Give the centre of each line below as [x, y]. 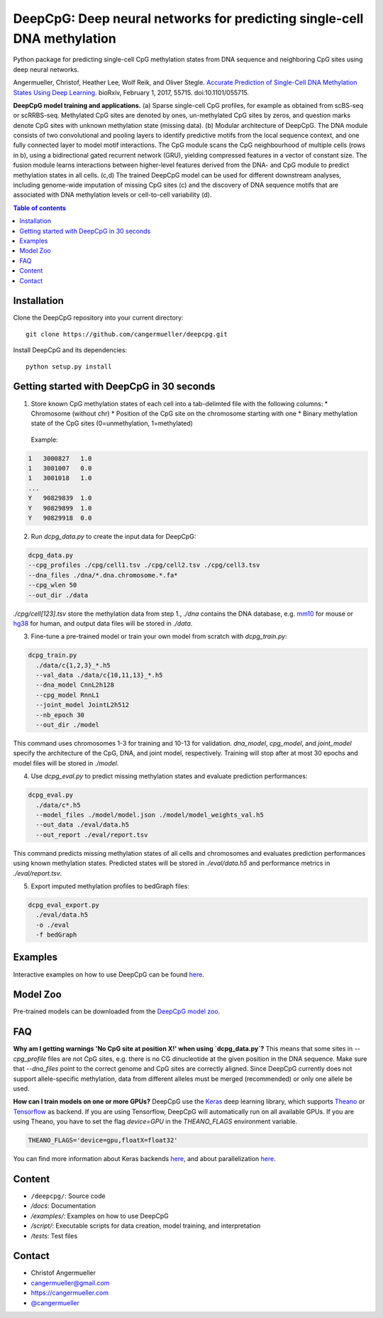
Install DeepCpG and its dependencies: [70, 350]
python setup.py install [69, 366]
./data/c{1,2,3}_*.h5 [73, 665]
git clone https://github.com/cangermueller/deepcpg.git [127, 334]
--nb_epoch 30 [60, 715]
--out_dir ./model [67, 725]
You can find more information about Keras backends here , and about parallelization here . [144, 1159]
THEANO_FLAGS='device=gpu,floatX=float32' [103, 1140]
